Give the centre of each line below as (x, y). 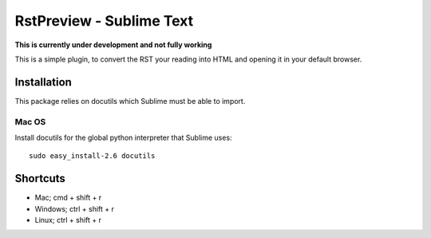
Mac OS (30, 121)
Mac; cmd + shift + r (68, 198)
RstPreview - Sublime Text (104, 21)
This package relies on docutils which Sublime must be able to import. (130, 101)
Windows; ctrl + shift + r (75, 208)
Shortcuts (40, 178)
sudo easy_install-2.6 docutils (92, 156)
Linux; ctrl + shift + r (68, 220)
